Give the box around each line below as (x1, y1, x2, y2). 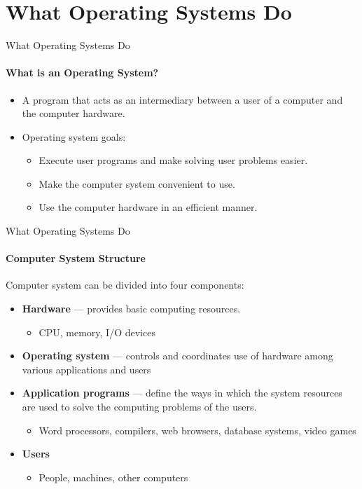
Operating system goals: (22, 129, 126, 144)
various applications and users (22, 361, 151, 376)
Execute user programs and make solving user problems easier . (39, 153, 308, 167)
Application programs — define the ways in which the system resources (22, 385, 342, 400)
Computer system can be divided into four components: (6, 277, 244, 292)
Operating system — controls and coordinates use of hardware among (22, 348, 333, 363)
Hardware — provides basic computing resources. (22, 301, 241, 316)
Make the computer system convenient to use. (39, 176, 235, 191)
